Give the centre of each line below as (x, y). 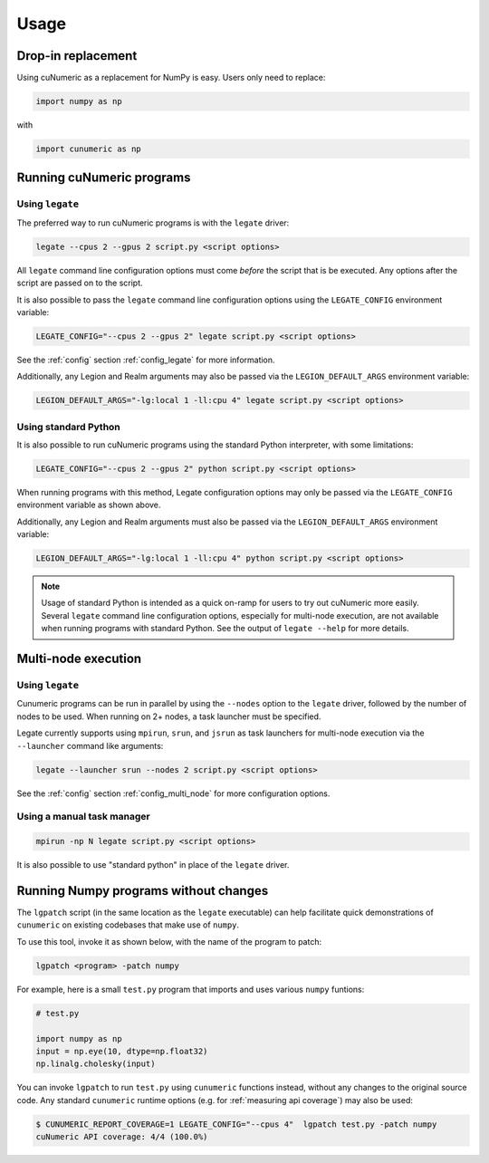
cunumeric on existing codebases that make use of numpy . (128, 925)
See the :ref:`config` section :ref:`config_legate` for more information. (146, 360)
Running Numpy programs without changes (143, 891)
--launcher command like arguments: (90, 745)
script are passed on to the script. (80, 283)
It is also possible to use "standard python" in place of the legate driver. (153, 865)
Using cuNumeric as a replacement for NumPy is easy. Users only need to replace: (171, 78)
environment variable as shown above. (89, 505)
